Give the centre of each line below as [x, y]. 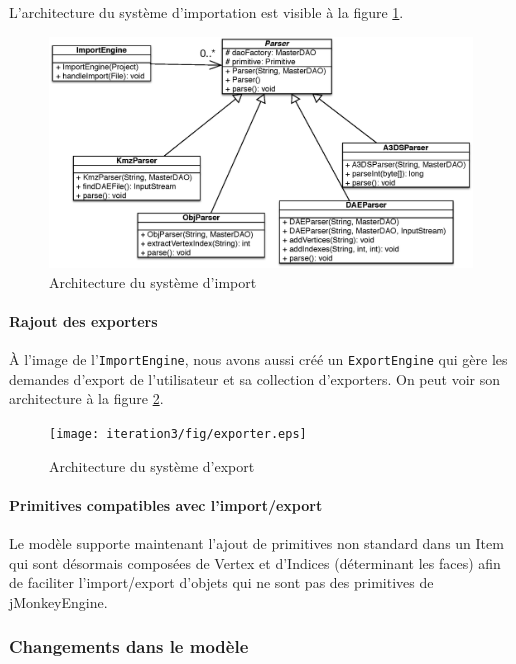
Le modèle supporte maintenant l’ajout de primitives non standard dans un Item [256, 542]
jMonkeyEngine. [58, 601]
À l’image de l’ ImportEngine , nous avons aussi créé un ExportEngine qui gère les [258, 359]
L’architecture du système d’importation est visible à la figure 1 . [206, 12]
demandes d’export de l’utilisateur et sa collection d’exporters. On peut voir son [254, 378]
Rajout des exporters [83, 320]
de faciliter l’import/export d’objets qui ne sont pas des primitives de [221, 582]
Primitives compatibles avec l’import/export [166, 504]
